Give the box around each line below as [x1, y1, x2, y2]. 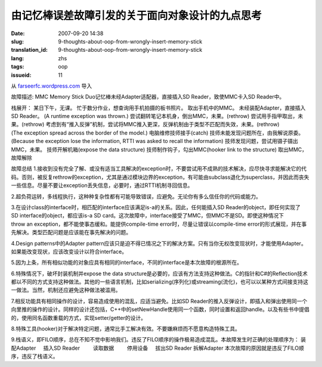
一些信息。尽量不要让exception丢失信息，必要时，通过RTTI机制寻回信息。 [11, 182, 193, 189]
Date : [11, 30, 25, 37]
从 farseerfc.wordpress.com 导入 [11, 82, 92, 89]
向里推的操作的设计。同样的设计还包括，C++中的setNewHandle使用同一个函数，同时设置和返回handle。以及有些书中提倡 [11, 306, 309, 313]
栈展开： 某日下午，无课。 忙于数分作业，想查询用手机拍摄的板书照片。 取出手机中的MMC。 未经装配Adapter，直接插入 [11, 104, 306, 111]
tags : [11, 63, 24, 70]
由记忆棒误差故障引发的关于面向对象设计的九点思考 [11, 9, 262, 22]
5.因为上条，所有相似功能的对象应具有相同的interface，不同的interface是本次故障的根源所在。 [11, 259, 243, 266]
